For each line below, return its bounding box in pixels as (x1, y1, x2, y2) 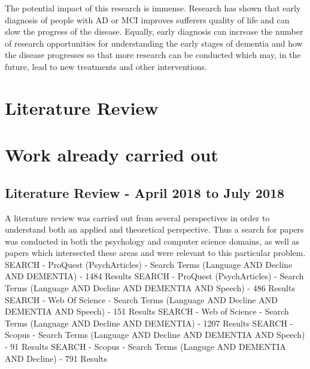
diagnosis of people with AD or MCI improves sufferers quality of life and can (5, 13, 290, 26)
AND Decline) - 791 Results (5, 352, 108, 364)
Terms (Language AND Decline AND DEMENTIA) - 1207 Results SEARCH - (5, 316, 293, 329)
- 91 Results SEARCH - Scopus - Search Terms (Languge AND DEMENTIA (5, 340, 286, 353)
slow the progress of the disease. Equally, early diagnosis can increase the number (5, 25, 303, 38)
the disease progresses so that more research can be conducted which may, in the (5, 48, 301, 61)
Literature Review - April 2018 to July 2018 (5, 183, 285, 202)
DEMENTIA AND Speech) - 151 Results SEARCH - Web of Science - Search (5, 305, 289, 318)
